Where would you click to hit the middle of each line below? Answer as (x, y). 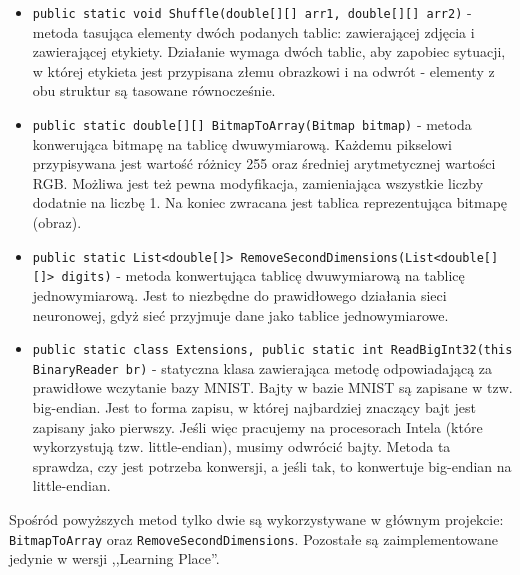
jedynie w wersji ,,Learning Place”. (114, 558)
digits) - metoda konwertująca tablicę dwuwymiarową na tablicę (263, 275)
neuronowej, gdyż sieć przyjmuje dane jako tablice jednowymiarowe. (240, 314)
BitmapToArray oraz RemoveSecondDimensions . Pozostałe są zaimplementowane (253, 538)
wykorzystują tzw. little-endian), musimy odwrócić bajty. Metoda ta (241, 446)
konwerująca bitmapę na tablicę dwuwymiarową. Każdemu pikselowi (242, 143)
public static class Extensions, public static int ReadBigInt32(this (272, 350)
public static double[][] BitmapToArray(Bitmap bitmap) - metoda (252, 124)
